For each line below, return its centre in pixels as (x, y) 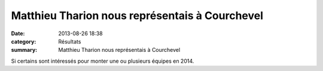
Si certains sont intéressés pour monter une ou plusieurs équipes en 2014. (103, 61)
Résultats (70, 41)
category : (24, 41)
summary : (24, 50)
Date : (18, 33)
